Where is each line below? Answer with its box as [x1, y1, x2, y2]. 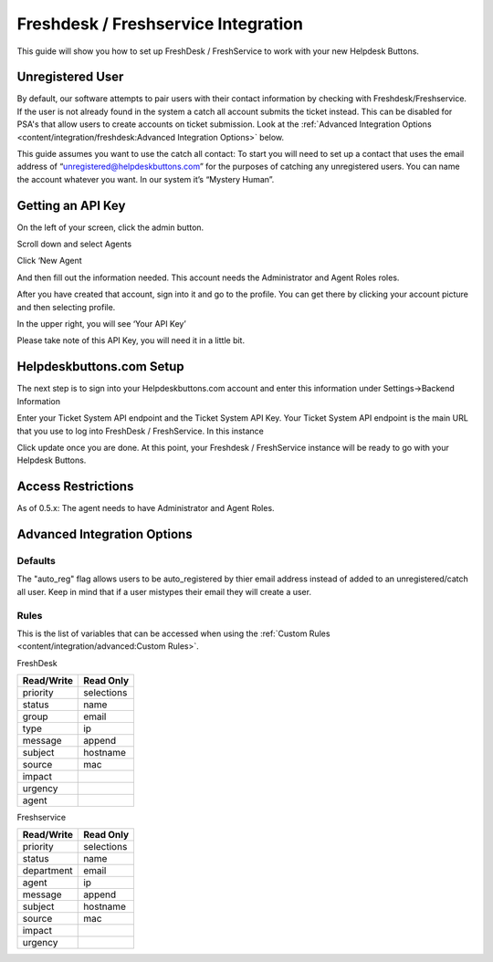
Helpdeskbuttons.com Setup [16, 359, 184, 374]
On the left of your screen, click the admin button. [16, 222, 205, 233]
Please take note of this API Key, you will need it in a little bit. [16, 335, 246, 346]
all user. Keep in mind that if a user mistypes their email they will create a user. [16, 586, 312, 597]
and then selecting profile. [16, 301, 116, 312]
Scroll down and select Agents [16, 238, 132, 250]
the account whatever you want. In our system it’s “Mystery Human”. [16, 173, 275, 184]
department [22, 864, 73, 877]
